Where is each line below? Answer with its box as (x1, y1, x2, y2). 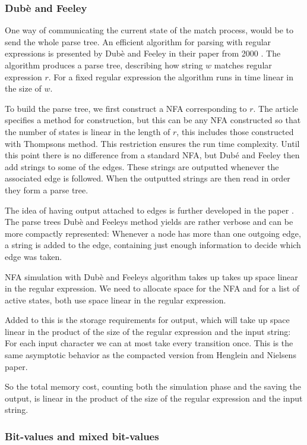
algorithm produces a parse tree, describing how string (5, 59, 203, 71)
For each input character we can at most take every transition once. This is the (5, 337, 293, 349)
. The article (253, 102, 298, 114)
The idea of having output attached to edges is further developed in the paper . (5, 203, 294, 216)
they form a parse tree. (5, 183, 88, 196)
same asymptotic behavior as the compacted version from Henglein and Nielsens (5, 349, 296, 361)
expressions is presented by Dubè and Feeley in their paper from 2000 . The (5, 47, 281, 59)
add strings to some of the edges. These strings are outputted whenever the (5, 160, 279, 173)
